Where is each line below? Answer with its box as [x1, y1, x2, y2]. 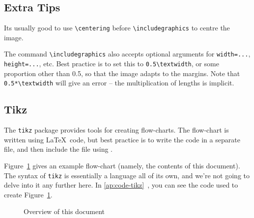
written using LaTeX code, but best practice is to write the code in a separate [4, 134, 240, 144]
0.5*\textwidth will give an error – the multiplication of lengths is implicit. [4, 78, 234, 88]
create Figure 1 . [4, 189, 53, 199]
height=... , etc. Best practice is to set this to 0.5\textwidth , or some [4, 58, 219, 69]
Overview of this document [24, 206, 105, 216]
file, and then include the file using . [4, 144, 113, 154]
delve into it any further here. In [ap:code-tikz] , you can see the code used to [4, 180, 238, 190]
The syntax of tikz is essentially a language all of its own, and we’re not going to [4, 170, 250, 180]
